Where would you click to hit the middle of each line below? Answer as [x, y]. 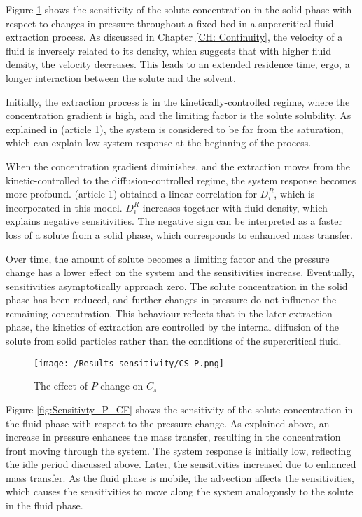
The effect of [61, 386]
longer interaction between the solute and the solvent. [121, 77]
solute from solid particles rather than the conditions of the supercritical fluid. [174, 341]
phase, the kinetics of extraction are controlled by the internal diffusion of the [173, 327]
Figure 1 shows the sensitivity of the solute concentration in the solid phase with [179, 9]
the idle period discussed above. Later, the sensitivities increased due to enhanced [181, 464]
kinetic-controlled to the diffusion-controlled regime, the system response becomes [181, 180]
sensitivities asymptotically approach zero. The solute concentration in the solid [177, 285]
